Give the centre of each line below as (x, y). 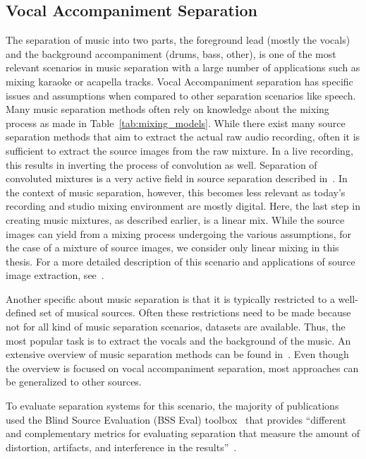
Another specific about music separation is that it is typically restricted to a (170, 298)
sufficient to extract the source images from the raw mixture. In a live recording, (179, 150)
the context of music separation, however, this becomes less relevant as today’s (176, 192)
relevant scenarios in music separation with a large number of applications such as (183, 67)
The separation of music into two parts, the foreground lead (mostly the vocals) (178, 40)
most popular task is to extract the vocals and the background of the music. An (178, 340)
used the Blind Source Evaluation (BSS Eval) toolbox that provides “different (176, 419)
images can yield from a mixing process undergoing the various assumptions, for (178, 233)
